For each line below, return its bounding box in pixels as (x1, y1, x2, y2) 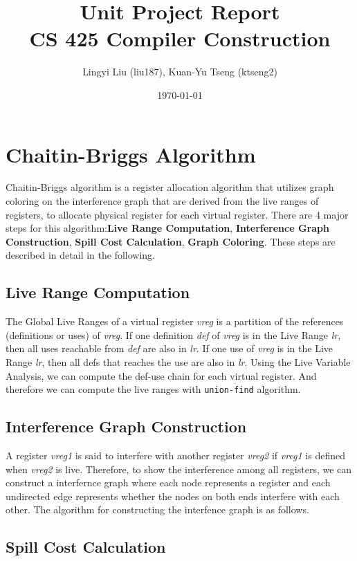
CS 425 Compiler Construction (29, 24, 331, 53)
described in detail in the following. (6, 248, 155, 262)
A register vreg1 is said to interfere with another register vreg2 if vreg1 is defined (6, 448, 346, 463)
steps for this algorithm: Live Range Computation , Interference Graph (6, 221, 329, 235)
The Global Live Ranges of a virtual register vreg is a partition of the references (6, 314, 344, 329)
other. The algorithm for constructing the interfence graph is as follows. (6, 502, 309, 517)
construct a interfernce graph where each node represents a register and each (6, 475, 331, 490)
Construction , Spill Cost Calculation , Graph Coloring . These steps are (6, 234, 336, 248)
